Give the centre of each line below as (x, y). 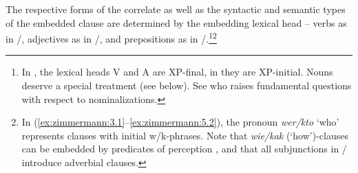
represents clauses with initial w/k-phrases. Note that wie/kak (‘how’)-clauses (185, 135)
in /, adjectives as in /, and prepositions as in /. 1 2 (111, 37)
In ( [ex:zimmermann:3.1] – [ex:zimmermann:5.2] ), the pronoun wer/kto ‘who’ (180, 122)
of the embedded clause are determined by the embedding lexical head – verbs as (176, 22)
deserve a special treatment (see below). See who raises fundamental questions (187, 85)
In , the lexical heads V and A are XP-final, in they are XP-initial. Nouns (177, 72)
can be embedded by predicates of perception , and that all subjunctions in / (184, 149)
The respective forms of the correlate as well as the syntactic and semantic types (176, 9)
